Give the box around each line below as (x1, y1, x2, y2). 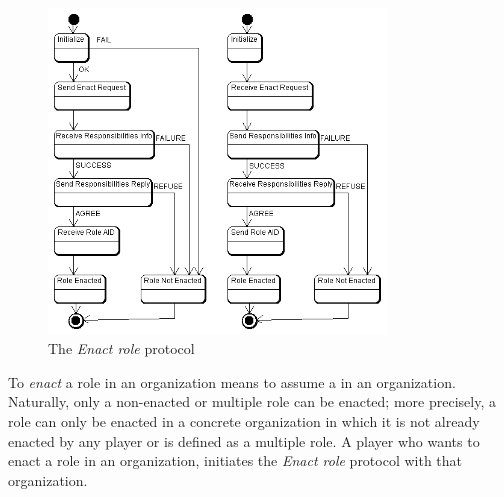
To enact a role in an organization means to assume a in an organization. (8, 371, 456, 392)
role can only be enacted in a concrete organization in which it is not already (8, 410, 480, 431)
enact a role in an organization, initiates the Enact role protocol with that (8, 450, 463, 471)
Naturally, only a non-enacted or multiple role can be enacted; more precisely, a (8, 391, 496, 412)
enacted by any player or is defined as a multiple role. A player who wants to (8, 430, 480, 451)
